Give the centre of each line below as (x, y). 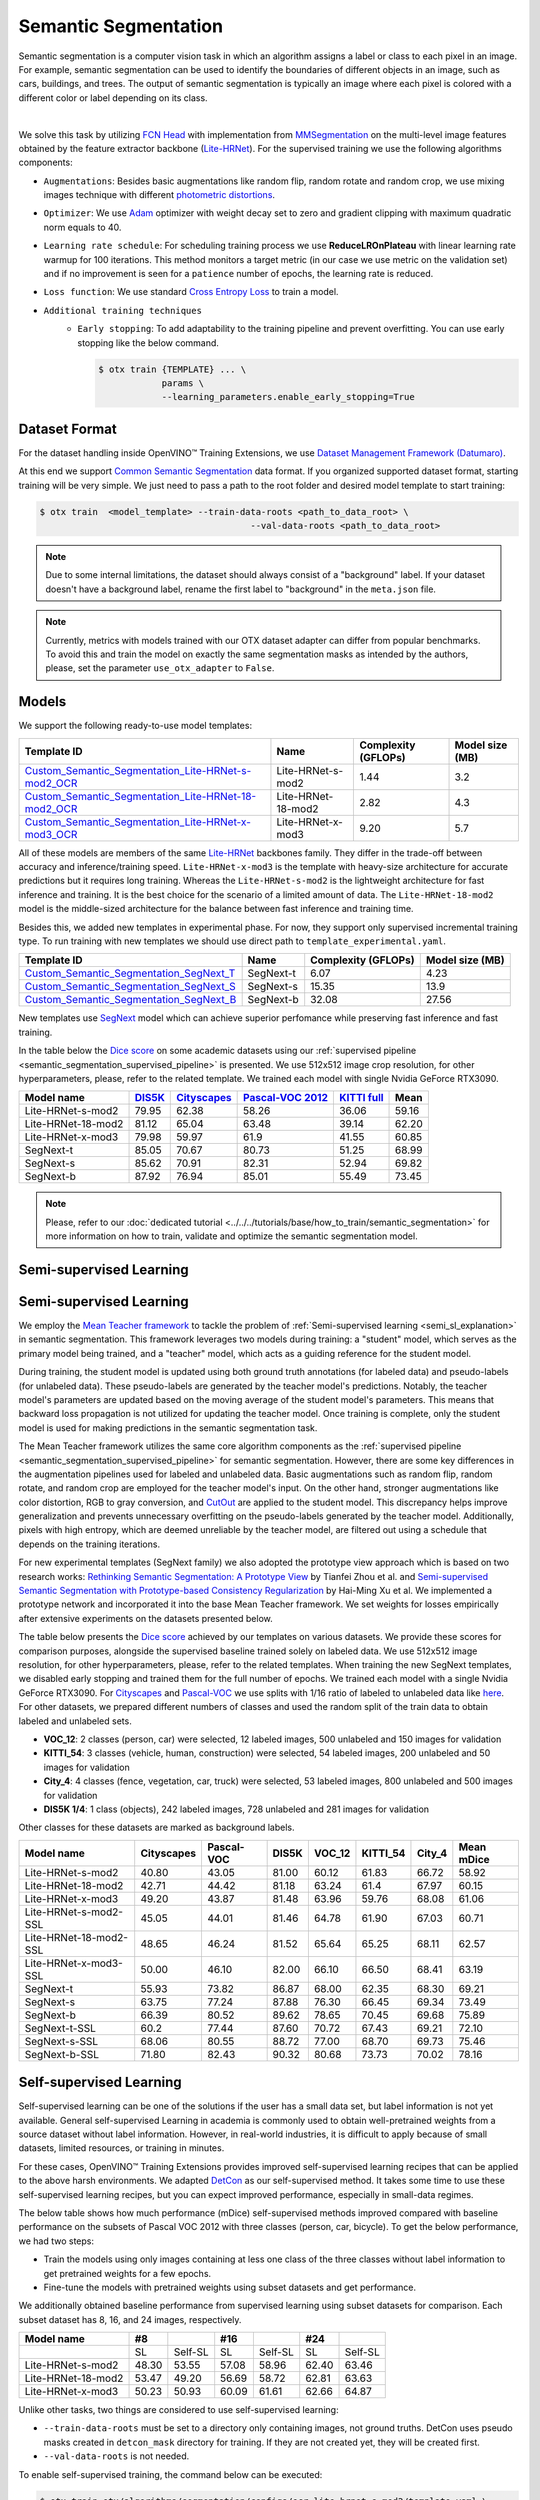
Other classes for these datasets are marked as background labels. (156, 1827)
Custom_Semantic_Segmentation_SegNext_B (130, 1000)
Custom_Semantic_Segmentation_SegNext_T (130, 973)
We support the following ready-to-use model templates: (135, 726)
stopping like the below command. (148, 342)
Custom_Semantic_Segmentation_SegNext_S (130, 987)
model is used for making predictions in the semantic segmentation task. (168, 1427)
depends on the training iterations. (89, 1544)
